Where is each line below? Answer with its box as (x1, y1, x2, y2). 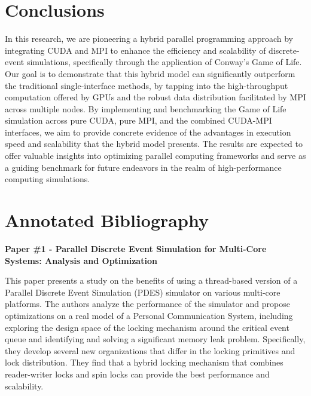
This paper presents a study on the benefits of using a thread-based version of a (5, 274, 298, 287)
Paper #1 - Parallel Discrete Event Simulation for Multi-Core (5, 242, 267, 254)
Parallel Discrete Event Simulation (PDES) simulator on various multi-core (5, 286, 280, 298)
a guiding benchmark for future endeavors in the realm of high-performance (5, 161, 282, 173)
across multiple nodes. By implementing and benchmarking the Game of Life (5, 102, 286, 115)
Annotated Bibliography (5, 208, 209, 232)
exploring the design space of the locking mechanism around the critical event (5, 321, 289, 333)
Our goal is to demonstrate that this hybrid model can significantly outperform (5, 67, 295, 79)
